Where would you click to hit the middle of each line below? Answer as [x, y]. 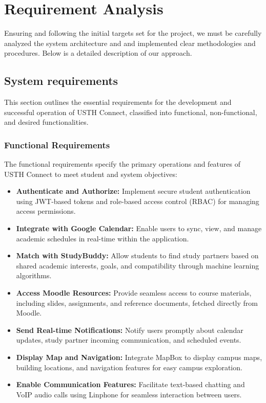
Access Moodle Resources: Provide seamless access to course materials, [134, 293]
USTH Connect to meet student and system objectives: [91, 174]
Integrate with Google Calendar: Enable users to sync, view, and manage [139, 228]
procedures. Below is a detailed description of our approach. [98, 53]
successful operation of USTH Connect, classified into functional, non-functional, [131, 112]
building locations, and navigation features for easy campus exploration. [129, 367]
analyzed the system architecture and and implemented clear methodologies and [130, 43]
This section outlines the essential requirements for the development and [118, 102]
